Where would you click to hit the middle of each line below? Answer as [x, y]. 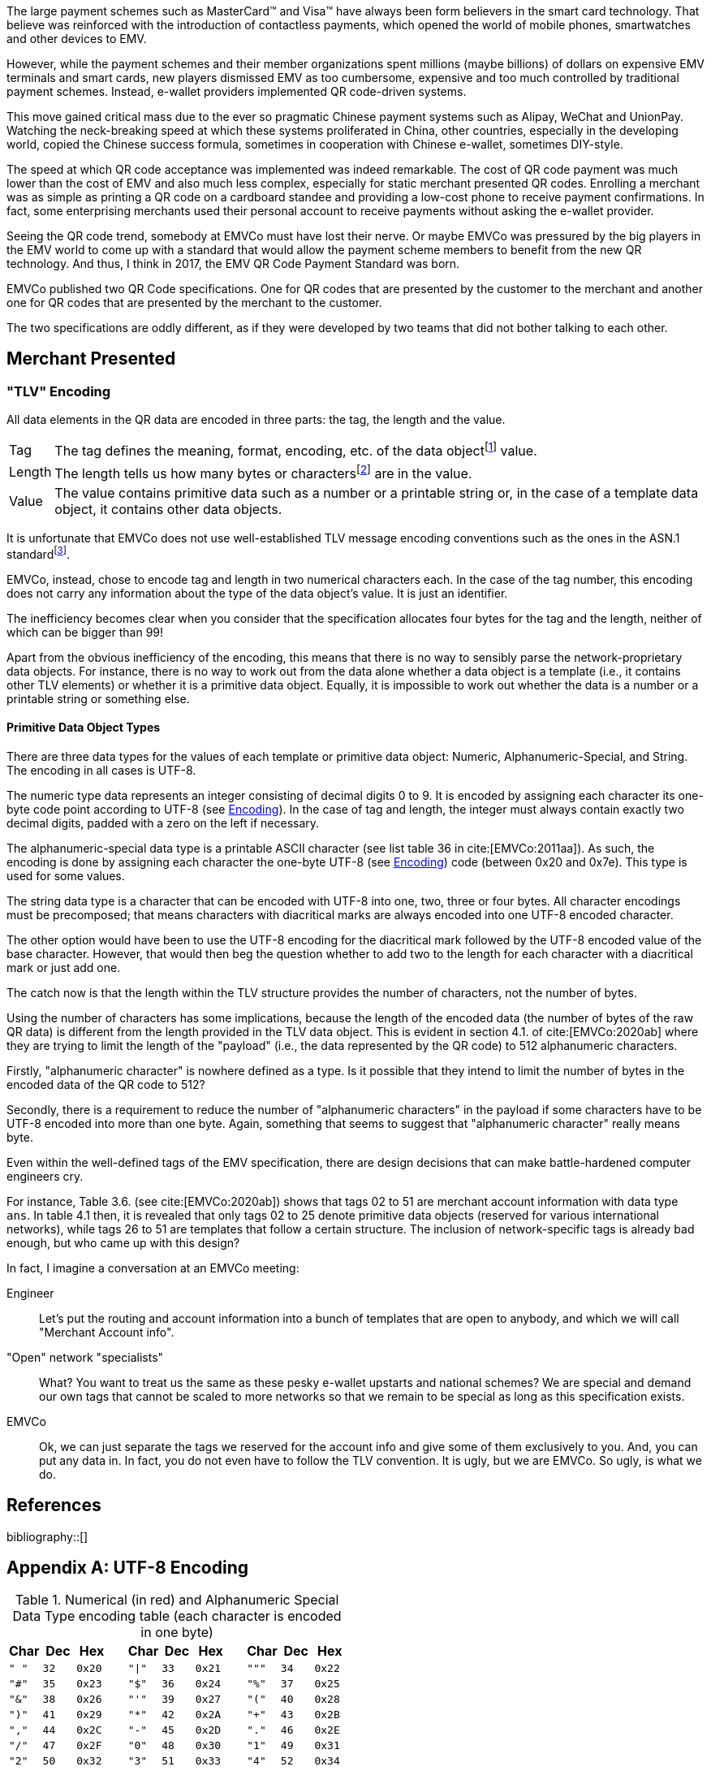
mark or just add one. [64, 967]
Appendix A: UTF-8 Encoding [127, 1568]
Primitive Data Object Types [84, 728]
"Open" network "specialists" [85, 1357]
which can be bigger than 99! [85, 632]
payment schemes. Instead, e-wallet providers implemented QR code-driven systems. [237, 91]
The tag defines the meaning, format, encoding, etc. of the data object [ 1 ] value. [296, 450]
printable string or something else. [98, 698]
